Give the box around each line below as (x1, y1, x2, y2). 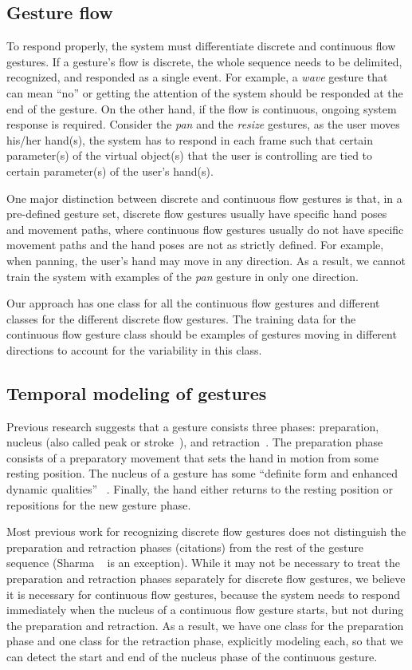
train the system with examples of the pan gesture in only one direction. (6, 268, 359, 284)
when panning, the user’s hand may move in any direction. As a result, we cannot (6, 252, 406, 268)
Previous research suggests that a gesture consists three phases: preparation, (6, 418, 379, 434)
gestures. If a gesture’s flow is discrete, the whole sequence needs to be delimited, (6, 53, 402, 69)
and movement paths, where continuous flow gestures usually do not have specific (6, 220, 404, 237)
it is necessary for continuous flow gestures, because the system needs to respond (6, 585, 401, 602)
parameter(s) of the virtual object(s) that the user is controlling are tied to (6, 147, 373, 164)
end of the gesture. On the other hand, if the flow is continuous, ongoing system (6, 100, 397, 117)
